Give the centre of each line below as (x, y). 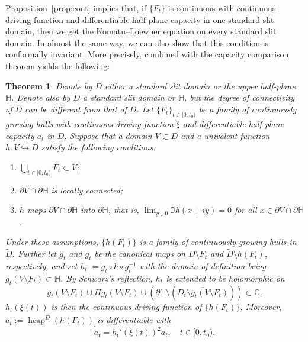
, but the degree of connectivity (239, 97)
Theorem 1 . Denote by (49, 85)
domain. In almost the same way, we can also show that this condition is (137, 42)
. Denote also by (41, 97)
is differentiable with (134, 320)
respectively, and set (41, 266)
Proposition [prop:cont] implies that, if (76, 8)
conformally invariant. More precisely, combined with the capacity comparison (147, 54)
